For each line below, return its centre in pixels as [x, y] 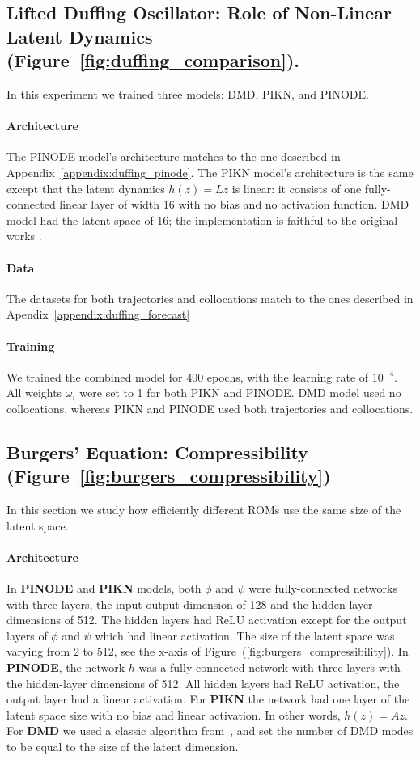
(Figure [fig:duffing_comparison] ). [153, 60]
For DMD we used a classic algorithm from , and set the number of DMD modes [210, 730]
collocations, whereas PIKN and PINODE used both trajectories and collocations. [210, 408]
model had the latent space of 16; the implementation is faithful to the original [202, 220]
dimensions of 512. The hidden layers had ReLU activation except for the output [207, 620]
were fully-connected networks [323, 588]
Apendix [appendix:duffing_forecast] [98, 314]
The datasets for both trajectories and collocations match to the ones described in [210, 298]
